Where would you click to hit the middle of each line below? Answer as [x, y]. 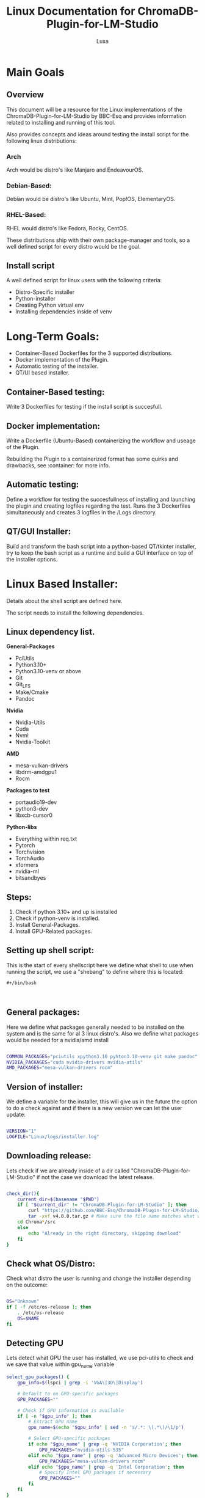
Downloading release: [49, 1156]
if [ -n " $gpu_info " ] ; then [54, 1416]
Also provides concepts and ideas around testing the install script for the [98, 134]
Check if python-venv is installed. [57, 918]
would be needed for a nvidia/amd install [57, 1040]
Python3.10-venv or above [48, 671]
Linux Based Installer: [62, 584]
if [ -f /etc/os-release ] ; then [49, 1307]
